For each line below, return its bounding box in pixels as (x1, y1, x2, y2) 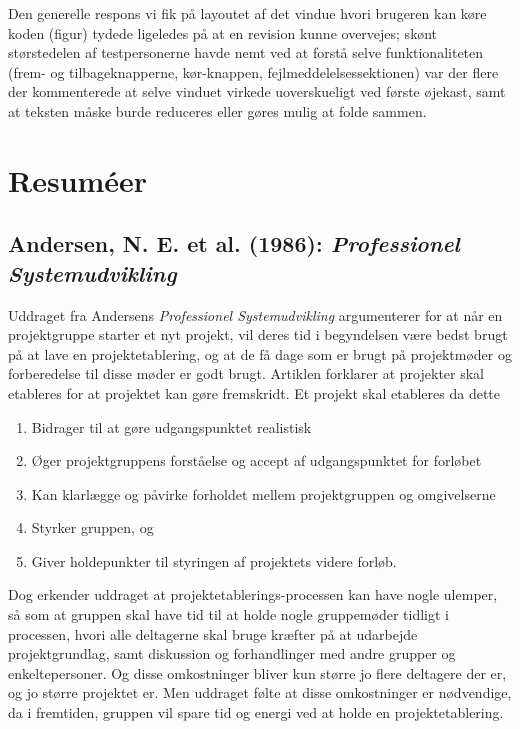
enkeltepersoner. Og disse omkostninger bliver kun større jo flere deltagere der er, (8, 662, 507, 683)
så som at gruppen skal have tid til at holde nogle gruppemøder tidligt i (8, 604, 449, 625)
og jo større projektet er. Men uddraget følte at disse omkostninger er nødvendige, (8, 682, 512, 703)
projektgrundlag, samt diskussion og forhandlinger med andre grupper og (8, 643, 456, 664)
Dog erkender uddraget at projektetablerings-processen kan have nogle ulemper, (8, 584, 498, 605)
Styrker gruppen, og (31, 517, 154, 538)
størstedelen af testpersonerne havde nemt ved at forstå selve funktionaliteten (8, 42, 484, 63)
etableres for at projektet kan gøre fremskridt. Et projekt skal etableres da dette (8, 382, 500, 403)
